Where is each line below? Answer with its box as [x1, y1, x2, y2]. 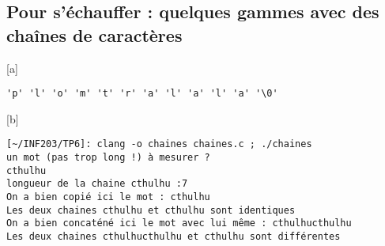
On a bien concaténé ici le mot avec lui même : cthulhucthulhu [6, 218, 352, 229]
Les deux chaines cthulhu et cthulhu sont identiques [6, 204, 296, 216]
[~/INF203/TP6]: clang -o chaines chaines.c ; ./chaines [6, 138, 312, 150]
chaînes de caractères [6, 22, 183, 47]
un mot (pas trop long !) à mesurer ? [6, 152, 210, 164]
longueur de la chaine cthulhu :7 [6, 178, 188, 190]
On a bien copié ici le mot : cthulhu [6, 191, 210, 203]
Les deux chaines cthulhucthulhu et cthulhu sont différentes [6, 231, 341, 243]
